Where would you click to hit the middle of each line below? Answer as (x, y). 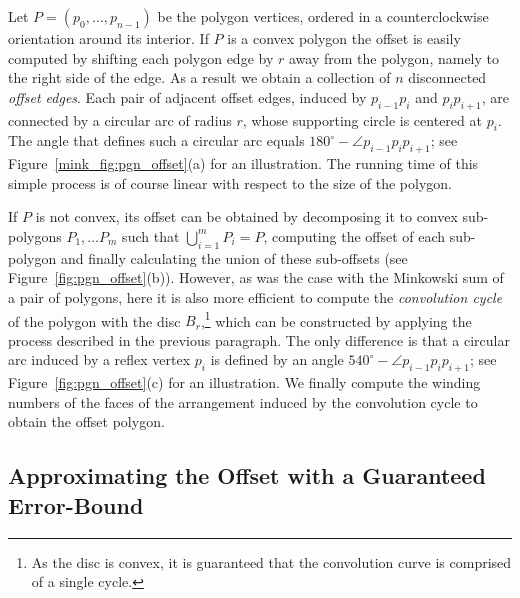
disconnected (447, 77)
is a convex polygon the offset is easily (344, 38)
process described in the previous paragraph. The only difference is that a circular (259, 339)
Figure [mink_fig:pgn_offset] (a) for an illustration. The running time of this (243, 163)
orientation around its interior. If (108, 38)
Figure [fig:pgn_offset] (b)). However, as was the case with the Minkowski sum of (256, 277)
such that (151, 235)
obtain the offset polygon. (86, 421)
